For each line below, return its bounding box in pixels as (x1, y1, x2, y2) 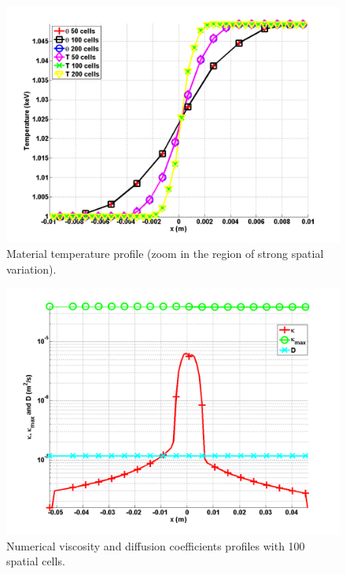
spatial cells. (6, 553, 65, 569)
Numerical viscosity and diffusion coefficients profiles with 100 (6, 537, 305, 554)
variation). (6, 260, 57, 277)
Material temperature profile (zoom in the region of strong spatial (6, 245, 324, 262)
